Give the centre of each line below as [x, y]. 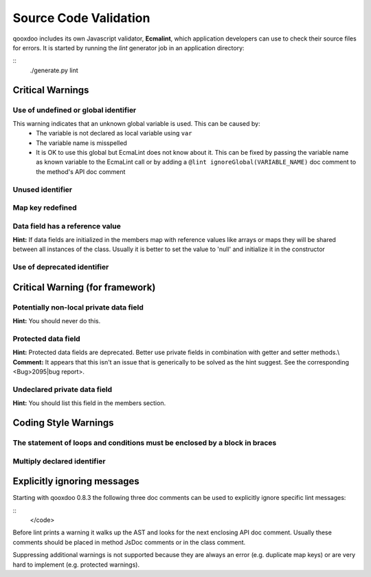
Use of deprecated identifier [61, 267]
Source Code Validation [81, 18]
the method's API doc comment [81, 171]
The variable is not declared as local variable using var [114, 133]
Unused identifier [43, 189]
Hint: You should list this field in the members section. [89, 403]
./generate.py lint [54, 70]
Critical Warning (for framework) [84, 287]
